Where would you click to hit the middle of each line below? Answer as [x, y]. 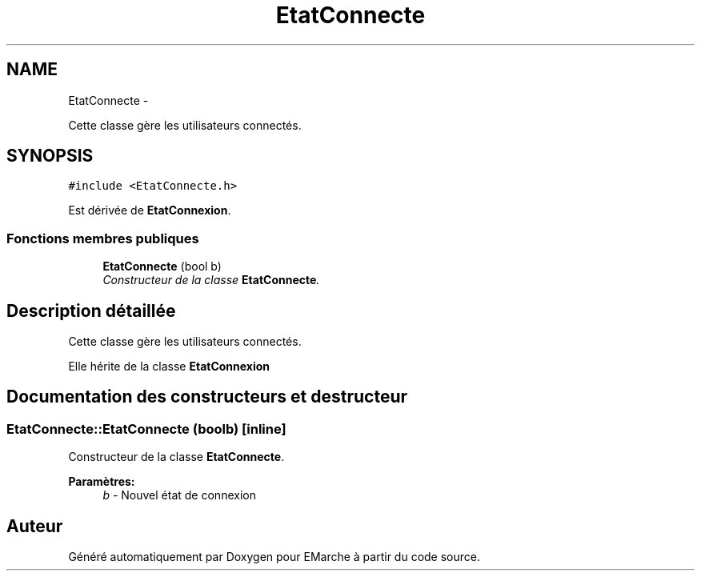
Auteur [35, 526]
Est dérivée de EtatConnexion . [150, 210]
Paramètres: [102, 482]
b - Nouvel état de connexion [179, 495]
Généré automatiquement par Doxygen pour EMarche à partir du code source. [274, 557]
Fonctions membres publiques [103, 238]
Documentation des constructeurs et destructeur [207, 397]
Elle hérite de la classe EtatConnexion [169, 367]
